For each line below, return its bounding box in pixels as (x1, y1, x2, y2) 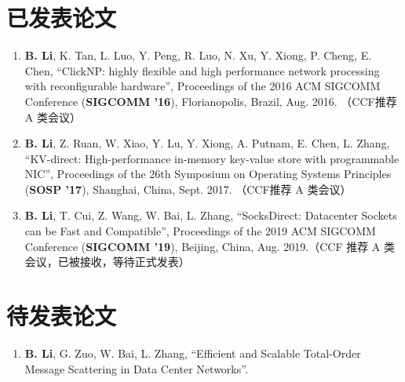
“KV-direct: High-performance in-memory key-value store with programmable (24, 150, 400, 166)
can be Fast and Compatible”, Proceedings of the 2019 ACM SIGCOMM (24, 223, 376, 239)
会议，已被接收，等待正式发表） (24, 253, 190, 270)
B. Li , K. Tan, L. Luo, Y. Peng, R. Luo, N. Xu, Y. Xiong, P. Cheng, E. (24, 47, 372, 64)
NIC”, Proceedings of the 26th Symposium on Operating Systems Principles (24, 166, 392, 182)
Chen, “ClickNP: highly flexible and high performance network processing (24, 62, 380, 78)
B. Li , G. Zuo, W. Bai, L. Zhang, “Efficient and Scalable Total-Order (24, 344, 361, 361)
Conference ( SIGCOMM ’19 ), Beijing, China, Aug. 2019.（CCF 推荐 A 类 (24, 238, 396, 254)
